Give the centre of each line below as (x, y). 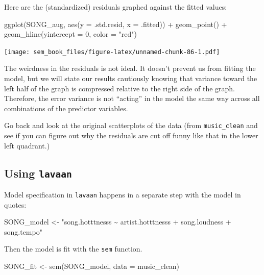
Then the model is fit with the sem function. (73, 249)
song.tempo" (23, 231)
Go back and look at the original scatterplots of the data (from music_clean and (131, 125)
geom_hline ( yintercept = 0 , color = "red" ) (70, 34)
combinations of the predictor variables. (66, 108)
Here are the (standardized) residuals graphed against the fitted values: (116, 7)
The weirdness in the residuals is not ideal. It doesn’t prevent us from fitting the (130, 68)
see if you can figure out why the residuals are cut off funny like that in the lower (131, 135)
